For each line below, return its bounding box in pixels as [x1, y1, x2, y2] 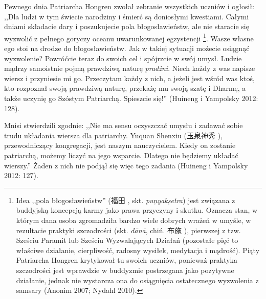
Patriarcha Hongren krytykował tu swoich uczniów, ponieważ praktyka [16, 255, 237, 265]
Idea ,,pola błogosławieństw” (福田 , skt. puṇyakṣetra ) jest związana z [16, 194, 235, 205]
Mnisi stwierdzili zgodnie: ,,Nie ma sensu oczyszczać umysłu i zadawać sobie [4, 120, 243, 131]
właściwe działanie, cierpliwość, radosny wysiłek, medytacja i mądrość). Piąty [16, 244, 260, 255]
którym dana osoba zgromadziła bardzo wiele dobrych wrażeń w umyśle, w [16, 214, 251, 225]
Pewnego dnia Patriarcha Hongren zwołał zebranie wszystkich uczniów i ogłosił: [4, 1, 254, 11]
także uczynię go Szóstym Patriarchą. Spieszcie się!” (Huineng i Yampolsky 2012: [4, 93, 258, 103]
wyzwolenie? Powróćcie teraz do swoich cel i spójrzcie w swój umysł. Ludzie [4, 53, 242, 63]
